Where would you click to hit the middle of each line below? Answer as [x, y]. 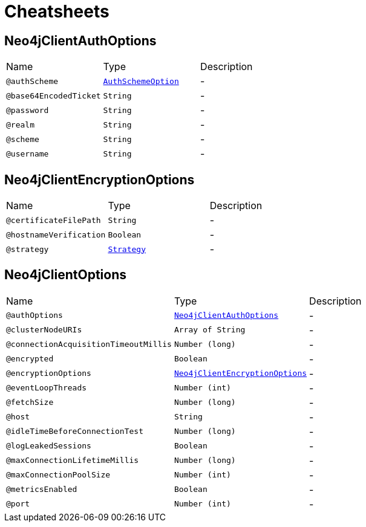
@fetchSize [30, 403]
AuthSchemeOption [141, 81]
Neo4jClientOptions [65, 275]
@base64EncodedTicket [54, 95]
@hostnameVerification [56, 234]
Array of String [210, 330]
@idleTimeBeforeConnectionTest [75, 432]
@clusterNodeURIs [44, 330]
